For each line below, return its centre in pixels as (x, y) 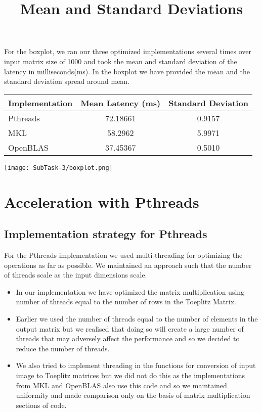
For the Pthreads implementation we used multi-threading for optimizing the (123, 255)
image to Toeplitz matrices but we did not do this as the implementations (130, 375)
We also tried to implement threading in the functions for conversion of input (136, 365)
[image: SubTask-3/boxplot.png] (58, 168)
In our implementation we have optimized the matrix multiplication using (130, 291)
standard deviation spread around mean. (67, 81)
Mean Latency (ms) (121, 103)
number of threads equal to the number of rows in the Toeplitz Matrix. (126, 302)
